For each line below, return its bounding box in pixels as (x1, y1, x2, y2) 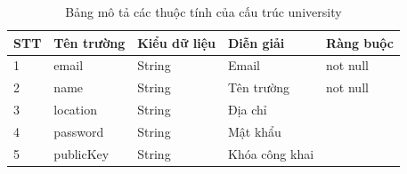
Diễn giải (227, 33, 285, 51)
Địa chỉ (227, 100, 267, 119)
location (53, 100, 97, 119)
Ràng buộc (326, 33, 394, 51)
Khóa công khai (227, 144, 314, 162)
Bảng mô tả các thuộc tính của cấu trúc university (65, 3, 342, 20)
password (53, 122, 104, 140)
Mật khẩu (227, 122, 281, 140)
